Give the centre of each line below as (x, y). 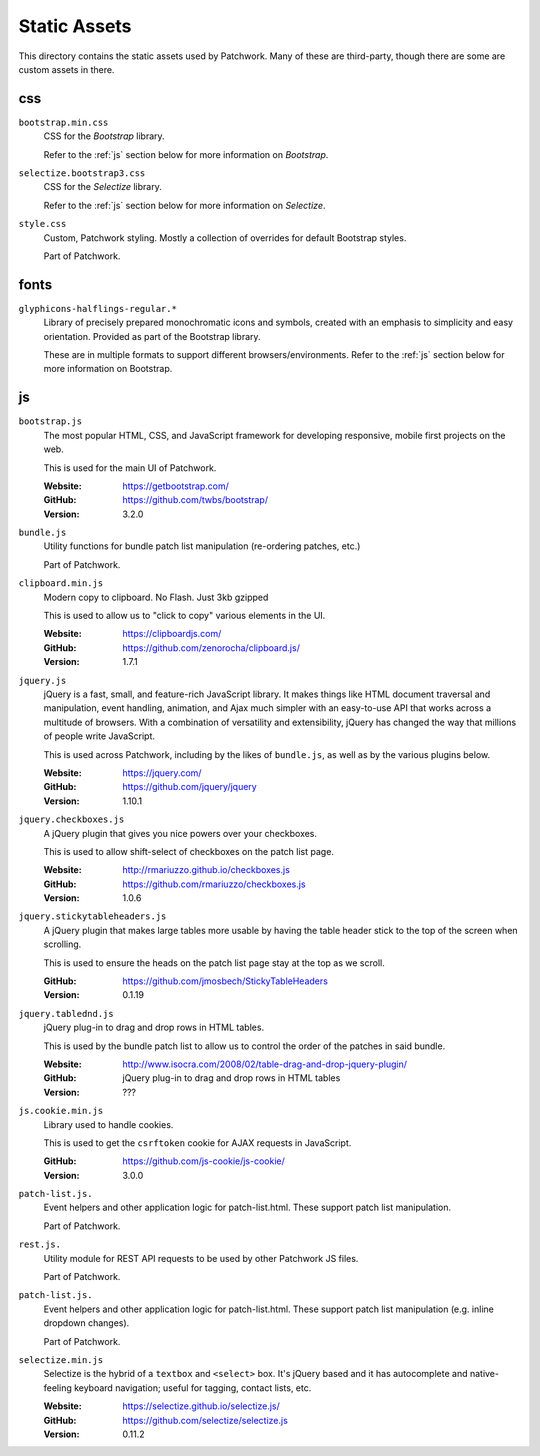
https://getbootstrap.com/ (176, 486)
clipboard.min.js (61, 583)
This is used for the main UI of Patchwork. (130, 467)
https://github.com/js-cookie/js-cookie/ (203, 1161)
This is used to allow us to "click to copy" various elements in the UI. (184, 616)
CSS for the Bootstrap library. (104, 136)
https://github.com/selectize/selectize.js (205, 1420)
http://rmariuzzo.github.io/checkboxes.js (206, 870)
